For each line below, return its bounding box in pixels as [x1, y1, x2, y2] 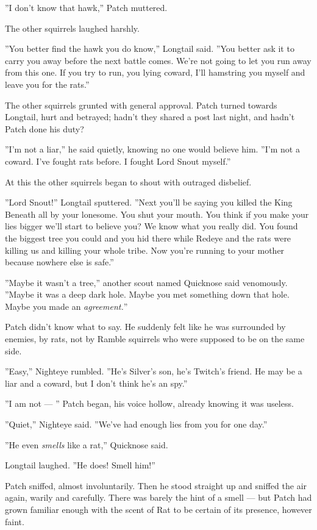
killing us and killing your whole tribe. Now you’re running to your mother [5, 243, 285, 256]
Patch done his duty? [5, 122, 84, 135]
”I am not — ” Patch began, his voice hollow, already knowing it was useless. [5, 397, 294, 410]
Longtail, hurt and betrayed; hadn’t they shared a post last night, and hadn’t [5, 110, 295, 123]
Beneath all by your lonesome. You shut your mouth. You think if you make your [5, 207, 309, 220]
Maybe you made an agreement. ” [5, 299, 128, 312]
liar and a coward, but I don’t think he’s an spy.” [5, 376, 188, 389]
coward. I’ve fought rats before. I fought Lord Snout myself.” [5, 154, 231, 167]
